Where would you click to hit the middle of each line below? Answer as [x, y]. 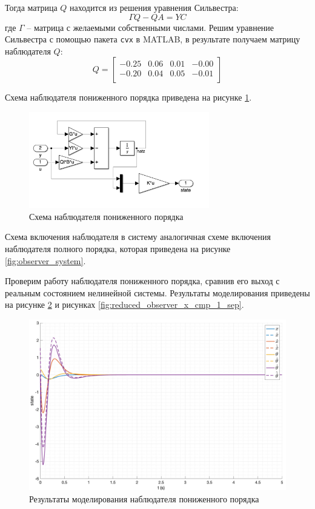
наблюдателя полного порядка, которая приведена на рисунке [118, 249]
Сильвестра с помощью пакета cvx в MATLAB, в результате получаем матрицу [153, 39]
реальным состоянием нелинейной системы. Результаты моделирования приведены [157, 292]
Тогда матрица [31, 7]
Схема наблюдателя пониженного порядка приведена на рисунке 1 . [128, 97]
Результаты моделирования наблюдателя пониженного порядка [144, 499]
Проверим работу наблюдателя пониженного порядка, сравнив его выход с [142, 281]
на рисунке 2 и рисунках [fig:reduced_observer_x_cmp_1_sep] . [124, 304]
